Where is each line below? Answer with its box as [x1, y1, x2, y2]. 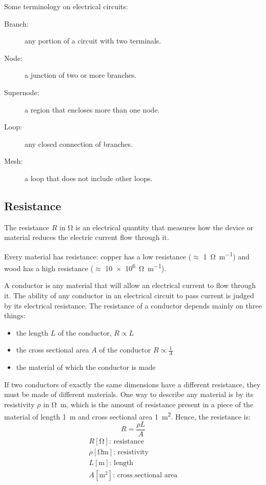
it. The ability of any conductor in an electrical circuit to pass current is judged [4, 290, 254, 301]
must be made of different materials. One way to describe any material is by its [4, 389, 254, 400]
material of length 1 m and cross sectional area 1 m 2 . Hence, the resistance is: [4, 409, 251, 422]
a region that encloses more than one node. [25, 104, 160, 115]
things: [4, 310, 26, 321]
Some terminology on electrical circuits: [4, 1, 128, 11]
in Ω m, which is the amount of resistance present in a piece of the [43, 399, 254, 409]
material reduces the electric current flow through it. [4, 232, 169, 242]
